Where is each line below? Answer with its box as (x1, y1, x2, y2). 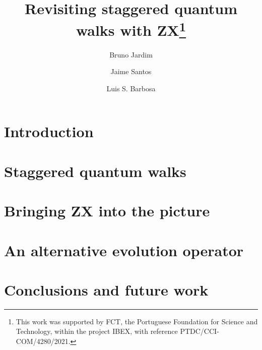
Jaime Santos (110, 66, 152, 77)
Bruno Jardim (109, 49, 153, 60)
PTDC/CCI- (180, 326, 219, 336)
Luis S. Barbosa (106, 83, 156, 93)
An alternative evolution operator (4, 240, 244, 260)
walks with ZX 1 (76, 18, 186, 40)
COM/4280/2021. (16, 336, 71, 346)
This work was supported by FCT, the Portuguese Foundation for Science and (16, 316, 258, 326)
